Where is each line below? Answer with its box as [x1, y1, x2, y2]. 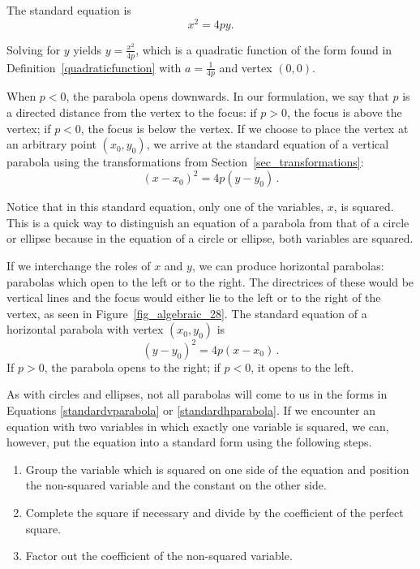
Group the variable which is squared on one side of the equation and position [25, 460, 409, 477]
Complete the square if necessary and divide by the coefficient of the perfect [25, 504, 404, 521]
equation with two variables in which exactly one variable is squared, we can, [6, 417, 389, 434]
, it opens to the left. [251, 358, 354, 375]
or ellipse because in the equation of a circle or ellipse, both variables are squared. [6, 230, 414, 247]
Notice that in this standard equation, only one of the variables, [6, 198, 324, 215]
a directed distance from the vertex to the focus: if [6, 103, 257, 120]
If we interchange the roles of [6, 256, 151, 274]
